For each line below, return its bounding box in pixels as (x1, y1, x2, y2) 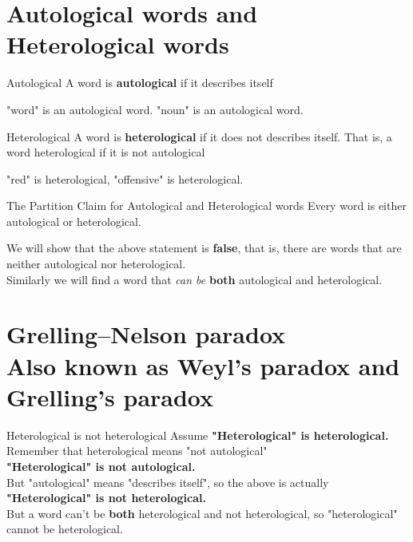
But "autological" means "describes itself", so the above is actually (6, 473, 329, 490)
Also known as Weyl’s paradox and (6, 349, 400, 382)
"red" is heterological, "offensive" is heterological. (6, 170, 244, 187)
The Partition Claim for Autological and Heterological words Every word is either (6, 197, 407, 214)
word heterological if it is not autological (6, 144, 205, 160)
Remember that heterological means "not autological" (6, 442, 268, 459)
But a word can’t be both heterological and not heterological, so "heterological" (6, 504, 398, 521)
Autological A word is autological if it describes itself (6, 74, 273, 91)
